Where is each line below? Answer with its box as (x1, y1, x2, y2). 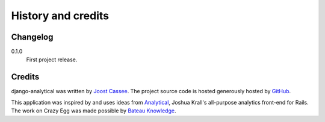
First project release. (26, 56, 78, 63)
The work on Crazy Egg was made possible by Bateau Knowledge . (11, 107, 176, 114)
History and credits (11, 9, 110, 22)
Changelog (11, 32, 54, 42)
